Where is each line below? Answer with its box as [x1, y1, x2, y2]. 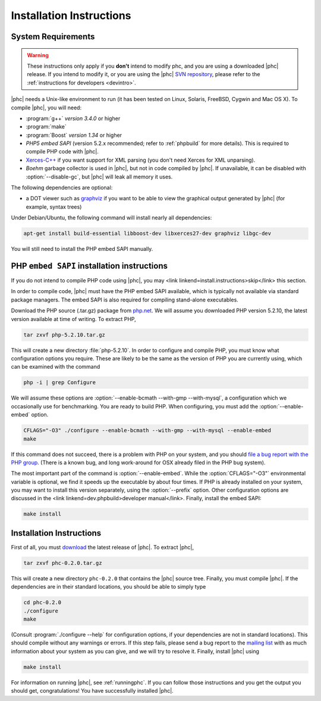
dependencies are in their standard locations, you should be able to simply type [11, 583, 206, 590]
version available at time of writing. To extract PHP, [11, 315, 136, 322]
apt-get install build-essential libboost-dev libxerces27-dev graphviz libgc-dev [23, 230, 272, 237]
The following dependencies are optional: [11, 184, 113, 191]
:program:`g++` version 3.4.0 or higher [26, 115, 121, 122]
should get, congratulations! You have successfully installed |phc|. [11, 687, 174, 694]
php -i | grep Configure [23, 379, 96, 386]
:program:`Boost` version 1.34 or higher [26, 131, 122, 139]
